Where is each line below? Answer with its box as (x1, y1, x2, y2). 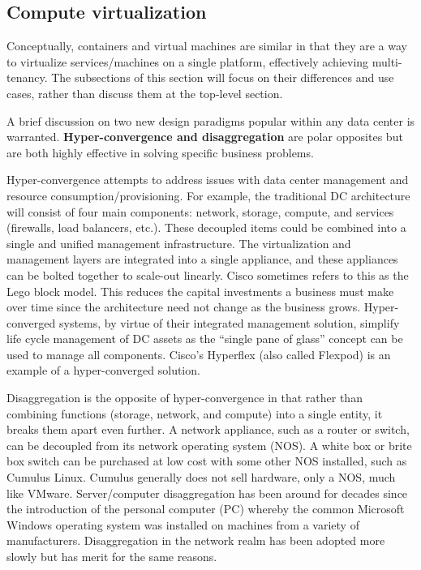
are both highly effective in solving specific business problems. (6, 144, 314, 161)
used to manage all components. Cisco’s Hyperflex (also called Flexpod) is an (6, 345, 391, 362)
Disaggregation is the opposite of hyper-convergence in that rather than (6, 389, 363, 406)
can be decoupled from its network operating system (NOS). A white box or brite (6, 436, 412, 453)
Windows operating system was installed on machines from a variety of (6, 516, 359, 533)
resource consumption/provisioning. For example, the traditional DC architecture (6, 186, 410, 204)
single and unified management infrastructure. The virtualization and (6, 234, 351, 251)
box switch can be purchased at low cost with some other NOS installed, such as (6, 452, 407, 469)
